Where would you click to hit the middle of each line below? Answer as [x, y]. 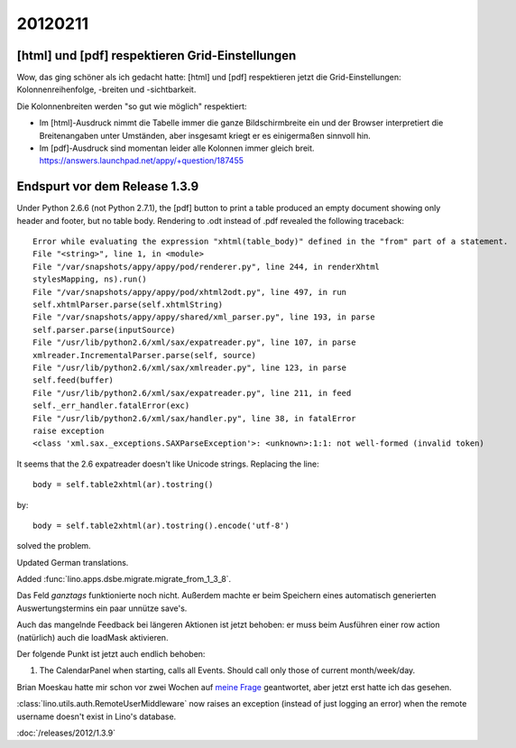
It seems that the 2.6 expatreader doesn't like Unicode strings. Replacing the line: [168, 464]
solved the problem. [54, 546]
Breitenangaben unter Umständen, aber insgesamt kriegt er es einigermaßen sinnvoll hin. [205, 135]
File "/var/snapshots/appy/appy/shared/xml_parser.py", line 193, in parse [204, 317]
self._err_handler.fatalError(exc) [111, 406]
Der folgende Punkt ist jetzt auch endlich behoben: [111, 654]
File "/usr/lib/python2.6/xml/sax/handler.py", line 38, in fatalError [194, 418]
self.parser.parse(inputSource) [104, 330]
